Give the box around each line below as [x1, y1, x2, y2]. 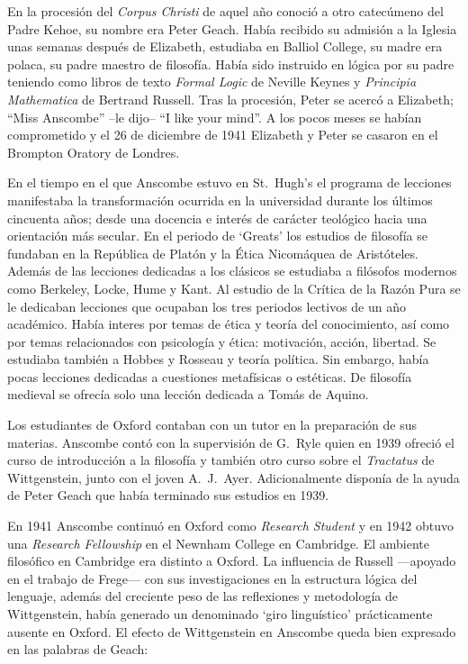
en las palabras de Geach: [7, 640, 148, 659]
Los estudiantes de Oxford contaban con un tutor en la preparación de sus [7, 415, 417, 434]
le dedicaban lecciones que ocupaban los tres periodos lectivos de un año [7, 296, 407, 315]
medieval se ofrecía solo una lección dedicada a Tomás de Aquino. [7, 385, 369, 404]
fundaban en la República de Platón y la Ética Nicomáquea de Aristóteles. [7, 243, 418, 262]
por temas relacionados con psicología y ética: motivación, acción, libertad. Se [7, 332, 436, 350]
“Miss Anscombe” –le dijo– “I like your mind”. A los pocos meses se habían [7, 107, 422, 126]
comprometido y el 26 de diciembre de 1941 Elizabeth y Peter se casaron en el [7, 125, 438, 144]
